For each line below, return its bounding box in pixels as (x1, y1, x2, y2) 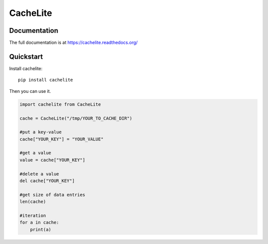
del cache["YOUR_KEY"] (19, 178, 75, 184)
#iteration (19, 213, 46, 218)
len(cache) (19, 199, 46, 205)
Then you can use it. (9, 88, 51, 94)
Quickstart (9, 52, 43, 61)
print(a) (30, 227, 52, 232)
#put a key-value (19, 129, 62, 135)
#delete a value (19, 171, 60, 176)
